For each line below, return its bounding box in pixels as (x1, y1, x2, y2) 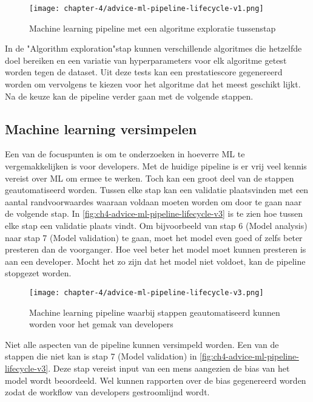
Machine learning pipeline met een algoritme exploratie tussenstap (29, 21, 276, 34)
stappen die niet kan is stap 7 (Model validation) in (5, 350, 197, 363)
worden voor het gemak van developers (29, 318, 173, 330)
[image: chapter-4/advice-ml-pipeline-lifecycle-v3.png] (29, 288, 264, 297)
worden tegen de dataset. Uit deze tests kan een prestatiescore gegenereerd (5, 66, 283, 78)
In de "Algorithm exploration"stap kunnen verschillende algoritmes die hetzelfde (5, 42, 302, 55)
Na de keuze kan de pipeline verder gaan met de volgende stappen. (5, 89, 254, 102)
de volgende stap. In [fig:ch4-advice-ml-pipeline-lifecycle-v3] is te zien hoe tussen (5, 207, 303, 220)
